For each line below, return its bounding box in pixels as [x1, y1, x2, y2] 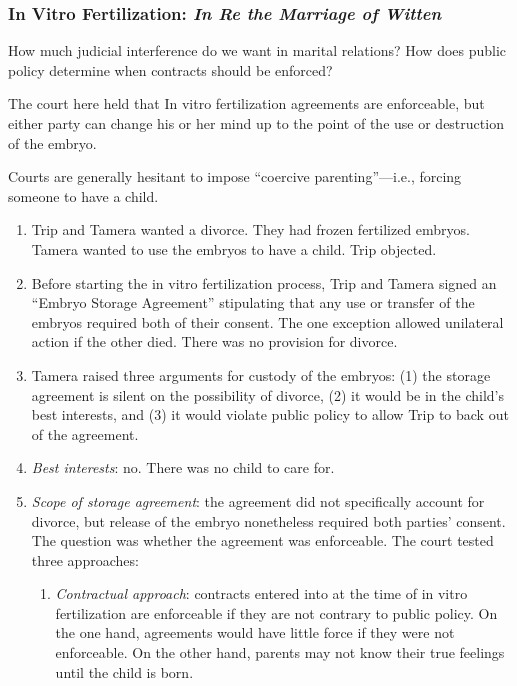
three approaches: [31, 549, 139, 570]
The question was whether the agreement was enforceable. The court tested [31, 530, 494, 551]
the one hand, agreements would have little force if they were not [55, 622, 455, 643]
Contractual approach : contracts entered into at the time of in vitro [55, 583, 468, 604]
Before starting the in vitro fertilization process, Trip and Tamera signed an [31, 272, 497, 293]
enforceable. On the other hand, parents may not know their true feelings [55, 642, 505, 663]
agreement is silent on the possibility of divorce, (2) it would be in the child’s [31, 384, 504, 405]
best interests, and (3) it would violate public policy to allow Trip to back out [31, 404, 509, 425]
